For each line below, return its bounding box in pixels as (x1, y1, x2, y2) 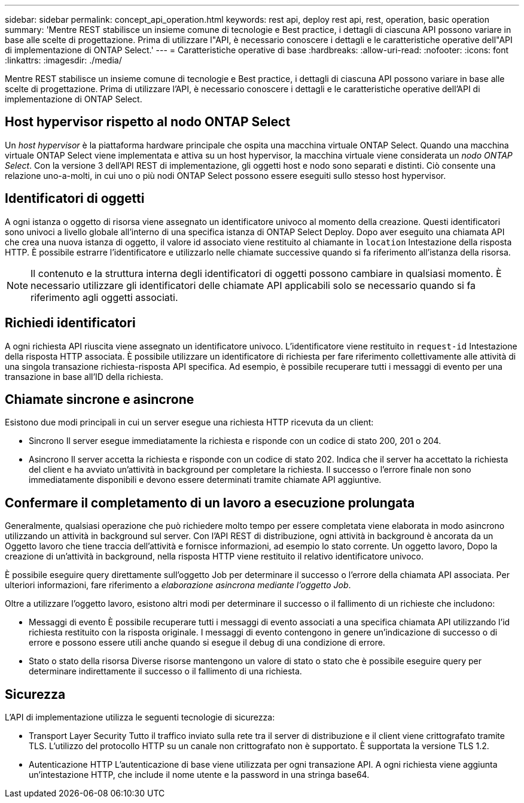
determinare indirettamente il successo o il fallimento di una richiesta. (29, 666, 302, 677)
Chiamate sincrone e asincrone (5, 391, 194, 407)
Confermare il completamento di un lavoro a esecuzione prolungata (5, 495, 415, 510)
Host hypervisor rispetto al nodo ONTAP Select (5, 114, 291, 130)
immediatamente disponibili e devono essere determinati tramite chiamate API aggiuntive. (29, 474, 382, 485)
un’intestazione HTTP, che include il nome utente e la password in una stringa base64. (29, 769, 370, 780)
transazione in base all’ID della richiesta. (5, 371, 163, 382)
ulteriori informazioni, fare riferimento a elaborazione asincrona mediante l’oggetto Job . (5, 580, 351, 591)
